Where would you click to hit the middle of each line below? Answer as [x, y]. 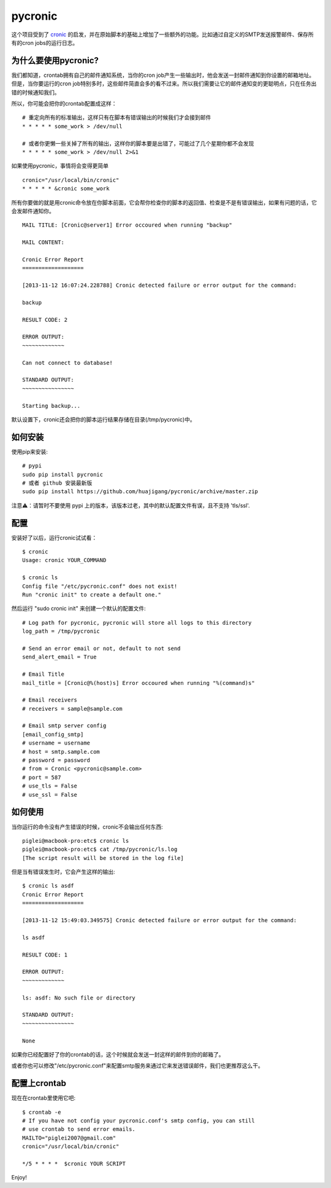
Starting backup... [51, 406]
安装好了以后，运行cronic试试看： [54, 537]
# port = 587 [42, 777]
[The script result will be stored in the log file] [103, 858]
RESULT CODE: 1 [45, 955]
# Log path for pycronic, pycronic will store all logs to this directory [137, 623]
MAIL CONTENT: [43, 242]
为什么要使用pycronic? [55, 61]
